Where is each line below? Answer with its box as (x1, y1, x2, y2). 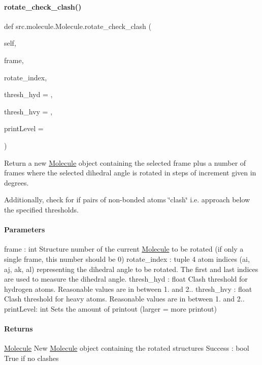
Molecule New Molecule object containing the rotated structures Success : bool (4, 343, 249, 353)
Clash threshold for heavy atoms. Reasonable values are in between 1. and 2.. (4, 293, 245, 304)
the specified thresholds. (4, 204, 79, 215)
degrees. (4, 177, 29, 188)
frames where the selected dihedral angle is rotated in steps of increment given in (4, 167, 256, 178)
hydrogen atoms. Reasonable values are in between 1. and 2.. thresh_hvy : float (4, 283, 252, 294)
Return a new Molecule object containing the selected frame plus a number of (4, 157, 246, 168)
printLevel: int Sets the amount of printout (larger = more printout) (4, 303, 217, 314)
